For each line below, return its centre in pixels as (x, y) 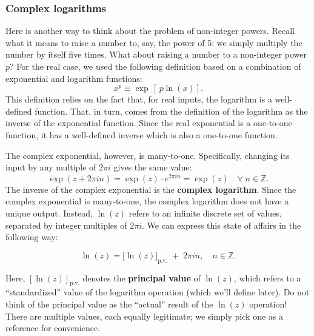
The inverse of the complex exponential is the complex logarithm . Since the (151, 189)
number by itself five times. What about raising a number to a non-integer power (156, 54)
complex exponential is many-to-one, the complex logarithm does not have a (147, 201)
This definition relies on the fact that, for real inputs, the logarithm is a (139, 99)
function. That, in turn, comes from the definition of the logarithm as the (171, 111)
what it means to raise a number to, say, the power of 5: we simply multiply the (154, 42)
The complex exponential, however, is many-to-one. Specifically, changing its (148, 155)
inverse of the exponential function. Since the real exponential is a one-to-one (149, 123)
